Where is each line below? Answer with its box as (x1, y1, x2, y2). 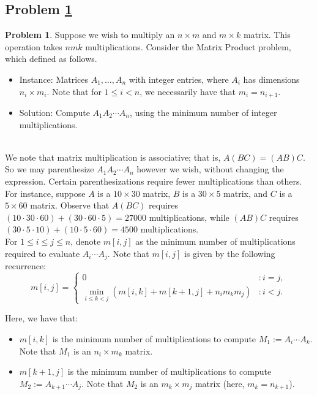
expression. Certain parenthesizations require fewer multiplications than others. (5, 175, 302, 187)
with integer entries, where (129, 72, 229, 85)
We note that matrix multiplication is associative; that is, (5, 150, 221, 163)
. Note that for (47, 85, 102, 98)
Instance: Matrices (19, 72, 88, 85)
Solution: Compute (19, 106, 90, 119)
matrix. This (243, 28, 291, 41)
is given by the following (184, 247, 275, 259)
